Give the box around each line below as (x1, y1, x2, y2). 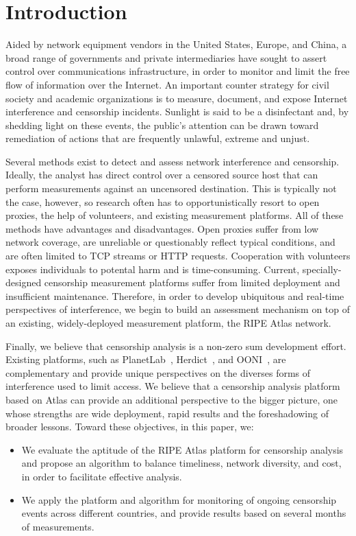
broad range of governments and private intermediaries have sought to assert (5, 50, 327, 65)
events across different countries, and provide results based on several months (21, 506, 346, 520)
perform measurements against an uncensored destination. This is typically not (5, 181, 337, 196)
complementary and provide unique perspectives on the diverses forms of (5, 365, 311, 380)
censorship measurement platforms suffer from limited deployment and (44, 275, 340, 290)
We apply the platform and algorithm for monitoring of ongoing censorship (21, 492, 337, 506)
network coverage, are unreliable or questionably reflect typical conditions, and (5, 235, 335, 249)
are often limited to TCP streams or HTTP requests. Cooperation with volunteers (5, 248, 351, 263)
